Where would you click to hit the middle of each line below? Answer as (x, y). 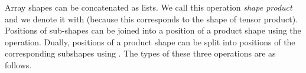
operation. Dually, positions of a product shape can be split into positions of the (150, 42)
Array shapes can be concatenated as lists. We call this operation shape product (149, 7)
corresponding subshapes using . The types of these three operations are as (140, 53)
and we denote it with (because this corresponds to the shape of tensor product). (152, 19)
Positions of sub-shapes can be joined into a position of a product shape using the (153, 30)
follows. (18, 64)
